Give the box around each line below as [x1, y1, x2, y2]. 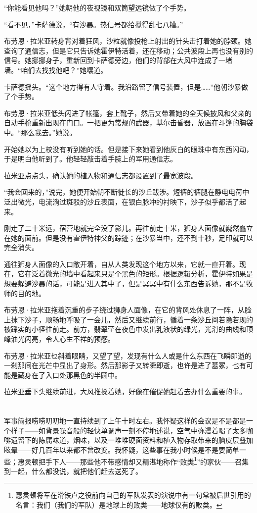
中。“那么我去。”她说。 [4, 127, 77, 137]
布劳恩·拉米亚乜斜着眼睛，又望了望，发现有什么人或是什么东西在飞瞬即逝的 [4, 350, 252, 360]
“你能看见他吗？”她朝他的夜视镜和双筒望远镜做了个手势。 [4, 2, 191, 12]
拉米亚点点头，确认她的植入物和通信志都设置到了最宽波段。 [4, 170, 198, 180]
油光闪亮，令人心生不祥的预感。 [10, 334, 115, 344]
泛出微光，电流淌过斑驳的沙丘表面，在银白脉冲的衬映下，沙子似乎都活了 [4, 196, 239, 206]
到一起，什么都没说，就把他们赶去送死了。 [4, 465, 142, 476]
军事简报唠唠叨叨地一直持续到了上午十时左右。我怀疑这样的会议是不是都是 [4, 415, 246, 426]
